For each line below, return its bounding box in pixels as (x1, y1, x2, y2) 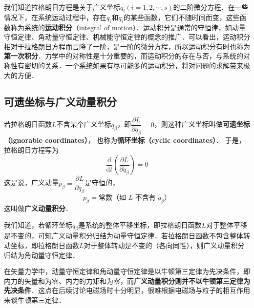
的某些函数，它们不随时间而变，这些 (123, 12, 240, 22)
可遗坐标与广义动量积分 (4, 94, 117, 109)
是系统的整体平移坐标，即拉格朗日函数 (78, 219, 202, 230)
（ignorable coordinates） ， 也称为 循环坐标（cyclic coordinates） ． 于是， (4, 135, 246, 145)
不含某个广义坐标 (56, 119, 111, 129)
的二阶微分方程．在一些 (173, 2, 249, 12)
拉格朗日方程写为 (4, 144, 59, 154)
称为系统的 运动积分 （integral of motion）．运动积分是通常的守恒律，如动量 (10, 22, 246, 32)
